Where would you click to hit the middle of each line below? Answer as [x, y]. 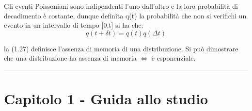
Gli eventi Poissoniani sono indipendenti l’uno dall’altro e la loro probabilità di [121, 6]
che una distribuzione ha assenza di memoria [70, 58]
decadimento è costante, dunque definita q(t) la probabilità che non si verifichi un [125, 15]
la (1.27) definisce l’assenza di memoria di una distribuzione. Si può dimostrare [121, 48]
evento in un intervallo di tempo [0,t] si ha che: [74, 25]
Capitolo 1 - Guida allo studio [106, 99]
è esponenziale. [173, 58]
